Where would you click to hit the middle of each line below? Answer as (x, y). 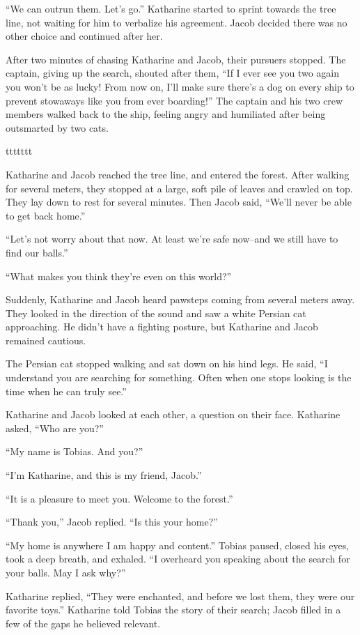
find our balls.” (37, 252)
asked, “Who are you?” (55, 428)
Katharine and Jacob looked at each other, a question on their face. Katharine (173, 414)
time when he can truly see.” (66, 391)
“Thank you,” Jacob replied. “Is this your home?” (112, 522)
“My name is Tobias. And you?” (75, 451)
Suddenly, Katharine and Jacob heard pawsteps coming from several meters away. (180, 299)
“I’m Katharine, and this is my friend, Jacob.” (104, 475)
